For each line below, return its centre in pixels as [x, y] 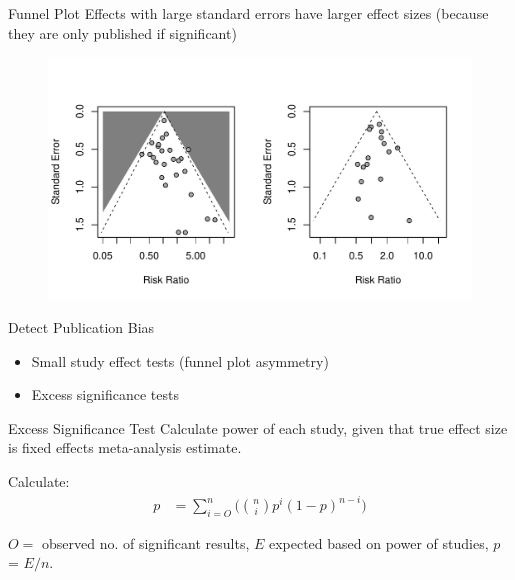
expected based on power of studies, [378, 542]
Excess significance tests [105, 394]
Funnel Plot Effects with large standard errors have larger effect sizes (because [248, 13]
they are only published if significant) [122, 32]
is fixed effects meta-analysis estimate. [125, 447]
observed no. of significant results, [146, 542]
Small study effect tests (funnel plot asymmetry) [180, 360]
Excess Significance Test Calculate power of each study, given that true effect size [258, 427]
